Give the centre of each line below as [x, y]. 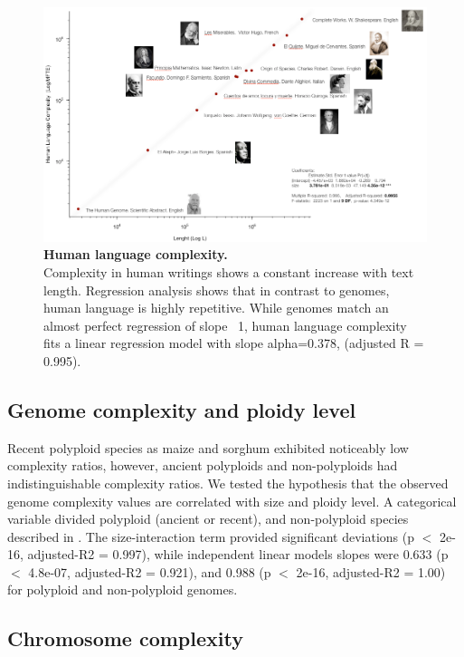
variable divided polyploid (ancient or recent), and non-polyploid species [208, 519]
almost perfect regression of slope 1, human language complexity [225, 325]
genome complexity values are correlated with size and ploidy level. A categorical [232, 501]
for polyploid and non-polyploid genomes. [123, 589]
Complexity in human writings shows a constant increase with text [229, 271]
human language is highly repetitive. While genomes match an [216, 308]
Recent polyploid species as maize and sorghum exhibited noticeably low [208, 447]
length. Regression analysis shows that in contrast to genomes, [217, 290]
